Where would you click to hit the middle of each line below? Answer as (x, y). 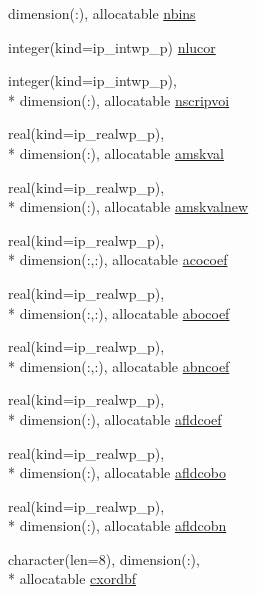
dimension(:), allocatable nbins (102, 13)
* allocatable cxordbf (72, 578)
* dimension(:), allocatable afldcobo (117, 472)
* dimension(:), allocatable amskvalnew (128, 206)
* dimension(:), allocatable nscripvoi (119, 99)
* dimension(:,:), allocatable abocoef (119, 312)
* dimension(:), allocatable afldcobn (117, 525)
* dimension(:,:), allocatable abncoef (119, 365)
